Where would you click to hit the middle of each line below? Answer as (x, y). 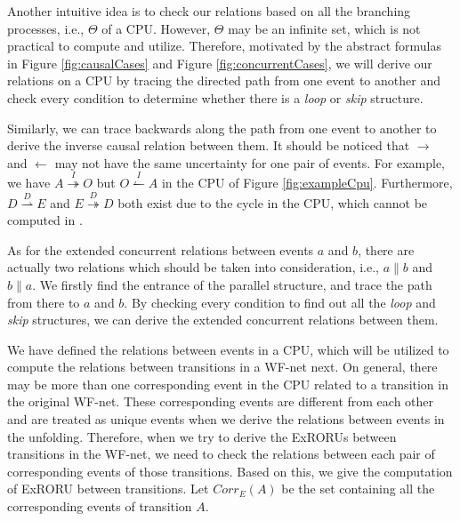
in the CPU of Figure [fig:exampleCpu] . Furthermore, (307, 183)
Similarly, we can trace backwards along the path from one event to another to (222, 128)
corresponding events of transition (100, 506)
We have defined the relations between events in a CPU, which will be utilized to (228, 349)
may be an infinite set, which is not (324, 28)
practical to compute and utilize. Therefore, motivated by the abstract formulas (225, 46)
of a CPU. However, (156, 28)
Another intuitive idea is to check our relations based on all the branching (209, 11)
